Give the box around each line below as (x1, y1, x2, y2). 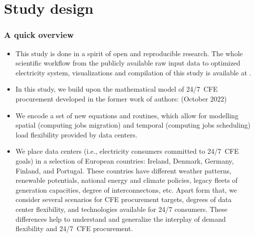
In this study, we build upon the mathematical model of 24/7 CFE (15, 84, 218, 94)
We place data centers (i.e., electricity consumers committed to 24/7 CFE (15, 146, 239, 156)
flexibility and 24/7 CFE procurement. (15, 223, 133, 234)
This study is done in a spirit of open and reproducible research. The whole (15, 48, 243, 58)
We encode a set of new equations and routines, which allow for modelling (15, 110, 239, 120)
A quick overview (4, 29, 74, 41)
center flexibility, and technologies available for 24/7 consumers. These (15, 203, 227, 214)
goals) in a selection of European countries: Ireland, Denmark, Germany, (15, 155, 234, 166)
